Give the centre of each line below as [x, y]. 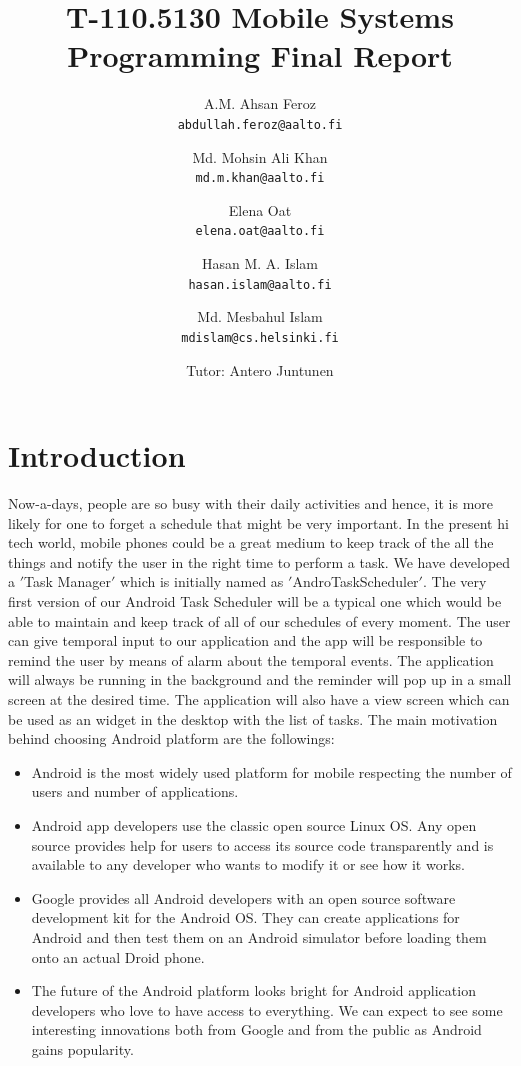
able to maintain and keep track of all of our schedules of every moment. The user [259, 620]
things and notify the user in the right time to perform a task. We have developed [259, 561]
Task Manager [67, 581]
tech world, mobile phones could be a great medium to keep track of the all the [251, 542]
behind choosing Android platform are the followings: [171, 738]
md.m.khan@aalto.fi [260, 178]
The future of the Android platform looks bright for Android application [253, 990]
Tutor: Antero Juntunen [260, 369]
